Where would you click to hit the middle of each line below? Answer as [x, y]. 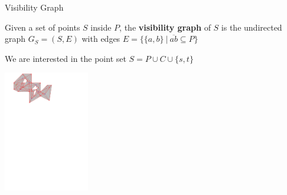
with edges [101, 39]
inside [101, 27]
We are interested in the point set [66, 58]
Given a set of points [43, 27]
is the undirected [252, 27]
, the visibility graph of [165, 27]
